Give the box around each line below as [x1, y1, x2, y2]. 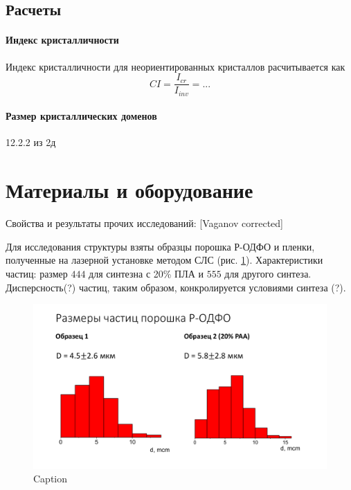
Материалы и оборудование [6, 176, 253, 204]
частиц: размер [6, 266, 68, 280]
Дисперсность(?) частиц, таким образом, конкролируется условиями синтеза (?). [6, 280, 346, 294]
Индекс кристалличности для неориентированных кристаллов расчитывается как [6, 59, 345, 73]
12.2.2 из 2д [6, 135, 56, 149]
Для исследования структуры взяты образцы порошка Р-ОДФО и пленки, [6, 239, 315, 253]
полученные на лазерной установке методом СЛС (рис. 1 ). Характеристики [6, 253, 323, 267]
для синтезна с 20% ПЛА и [89, 266, 204, 280]
